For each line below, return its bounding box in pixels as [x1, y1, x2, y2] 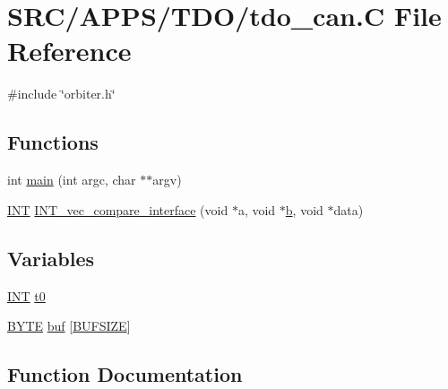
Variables [7, 244, 95, 272]
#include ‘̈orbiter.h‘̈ [7, 84, 116, 103]
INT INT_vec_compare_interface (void [7, 200, 228, 219]
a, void [237, 200, 276, 219]
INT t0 [7, 286, 46, 305]
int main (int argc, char [7, 170, 136, 189]
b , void [285, 200, 323, 219]
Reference [7, 32, 132, 69]
